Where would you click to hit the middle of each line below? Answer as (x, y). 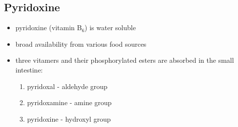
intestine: (29, 69)
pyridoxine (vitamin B (49, 27)
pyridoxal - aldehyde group (67, 86)
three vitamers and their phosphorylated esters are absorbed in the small (125, 60)
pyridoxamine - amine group (69, 102)
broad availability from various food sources (81, 44)
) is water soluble (110, 27)
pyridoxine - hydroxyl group (69, 118)
